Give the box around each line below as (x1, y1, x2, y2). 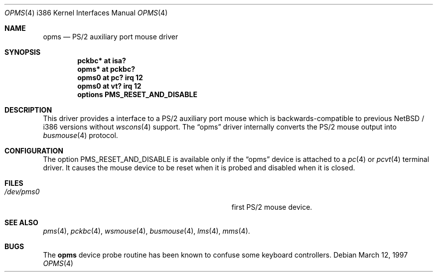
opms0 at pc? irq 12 (77, 73, 143, 82)
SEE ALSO (4, 218, 38, 227)
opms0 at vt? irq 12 (77, 82, 142, 90)
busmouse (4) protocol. (43, 131, 118, 139)
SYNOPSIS (4, 48, 41, 56)
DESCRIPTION (4, 106, 52, 114)
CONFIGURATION (4, 146, 63, 155)
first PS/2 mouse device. (231, 203, 312, 211)
